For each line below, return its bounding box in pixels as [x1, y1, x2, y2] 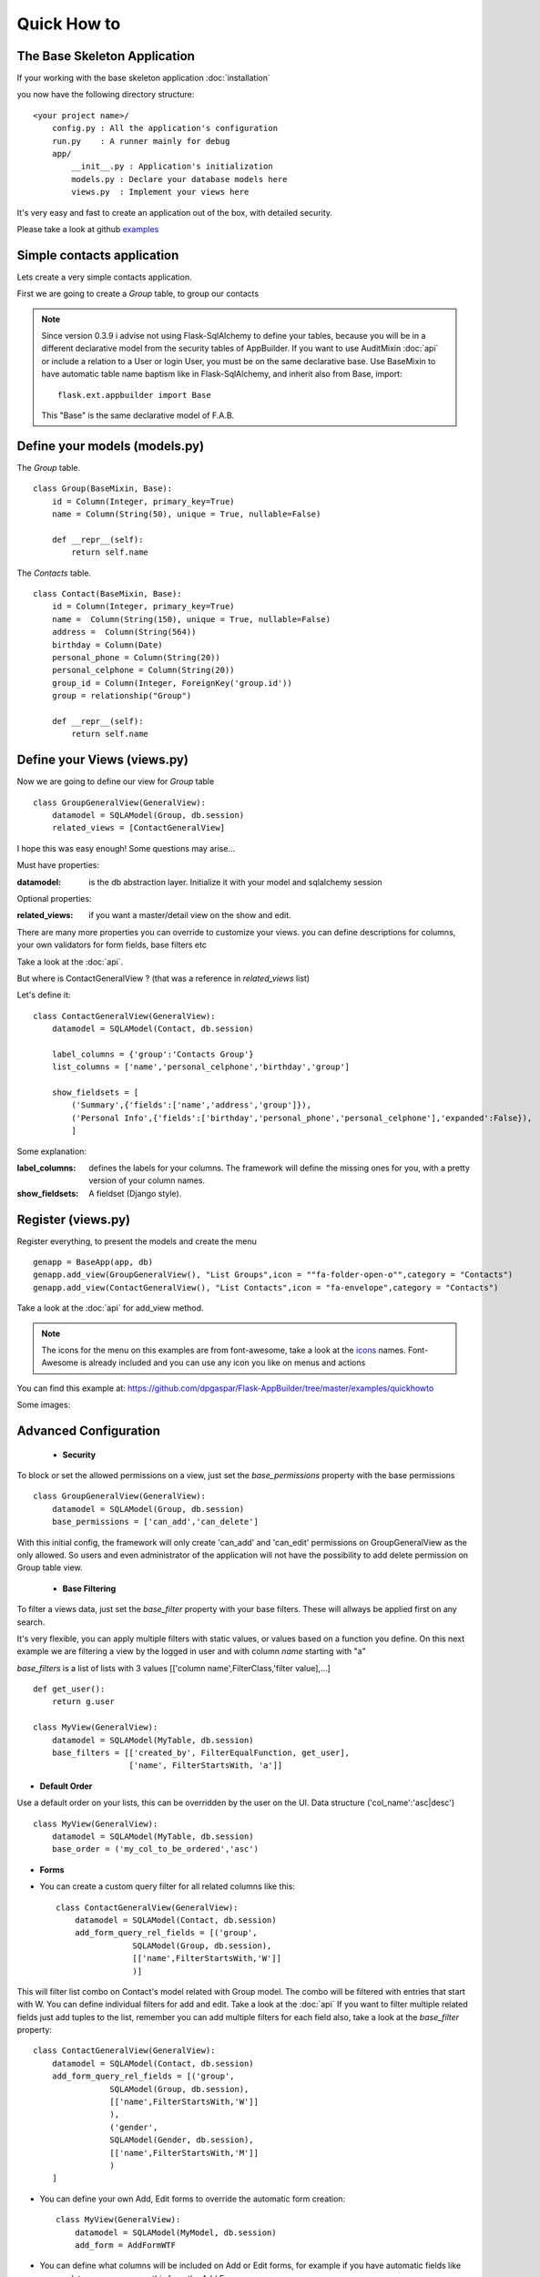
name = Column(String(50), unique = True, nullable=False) [51, 509, 321, 519]
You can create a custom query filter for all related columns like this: [39, 1881, 296, 1892]
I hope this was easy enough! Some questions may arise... [16, 842, 236, 853]
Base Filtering [62, 1583, 117, 1594]
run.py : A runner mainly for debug [51, 136, 230, 146]
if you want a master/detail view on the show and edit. [88, 910, 291, 921]
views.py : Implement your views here [71, 187, 250, 198]
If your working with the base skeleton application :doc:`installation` [16, 73, 270, 84]
